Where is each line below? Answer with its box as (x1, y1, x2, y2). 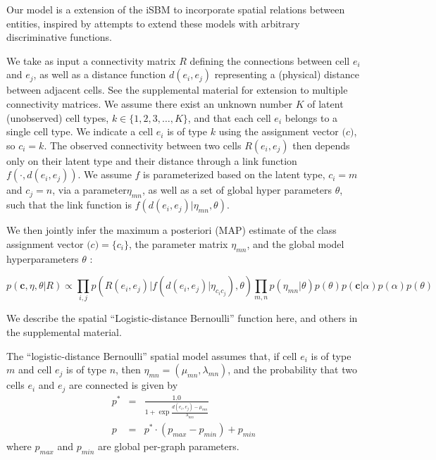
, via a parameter (52, 182, 127, 197)
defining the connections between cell (189, 53, 350, 68)
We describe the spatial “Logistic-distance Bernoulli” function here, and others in (6, 311, 358, 325)
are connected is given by (69, 378, 178, 392)
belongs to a (285, 110, 338, 125)
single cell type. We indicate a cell (6, 124, 154, 139)
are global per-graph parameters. (98, 438, 239, 453)
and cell (18, 362, 52, 377)
